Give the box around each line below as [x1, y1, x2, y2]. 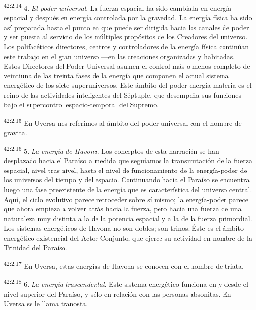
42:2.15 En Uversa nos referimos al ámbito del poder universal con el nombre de [4, 116, 242, 128]
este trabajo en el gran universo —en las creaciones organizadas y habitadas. [4, 51, 235, 61]
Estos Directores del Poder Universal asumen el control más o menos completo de [4, 61, 250, 71]
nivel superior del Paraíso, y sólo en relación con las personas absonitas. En [4, 288, 231, 299]
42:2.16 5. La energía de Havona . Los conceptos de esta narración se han [4, 144, 219, 156]
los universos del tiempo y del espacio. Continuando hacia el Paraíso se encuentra [4, 174, 250, 185]
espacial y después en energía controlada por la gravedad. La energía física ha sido [4, 12, 252, 23]
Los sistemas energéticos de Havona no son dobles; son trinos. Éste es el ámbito [4, 223, 244, 233]
